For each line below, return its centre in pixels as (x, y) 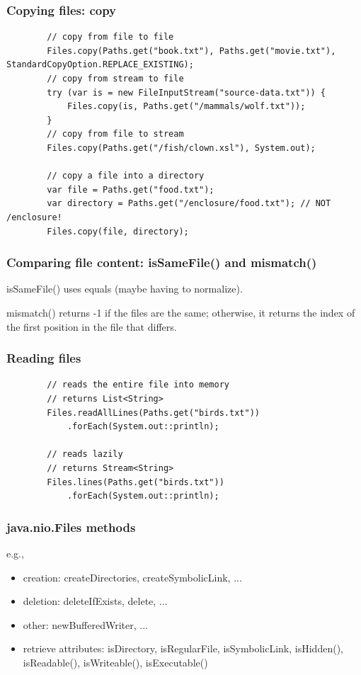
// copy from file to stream (115, 134)
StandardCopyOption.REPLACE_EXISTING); (100, 65)
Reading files (44, 358)
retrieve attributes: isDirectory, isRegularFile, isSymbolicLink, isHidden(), (183, 648)
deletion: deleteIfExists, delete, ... (95, 601)
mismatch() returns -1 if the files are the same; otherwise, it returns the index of (181, 312)
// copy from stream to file (115, 79)
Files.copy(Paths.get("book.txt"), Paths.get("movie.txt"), (191, 51)
